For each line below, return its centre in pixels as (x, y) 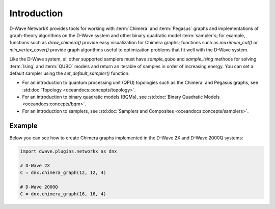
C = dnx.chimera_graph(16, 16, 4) (63, 194)
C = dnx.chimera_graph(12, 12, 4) (63, 172)
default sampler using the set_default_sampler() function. (70, 73)
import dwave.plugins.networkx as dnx (68, 151)
